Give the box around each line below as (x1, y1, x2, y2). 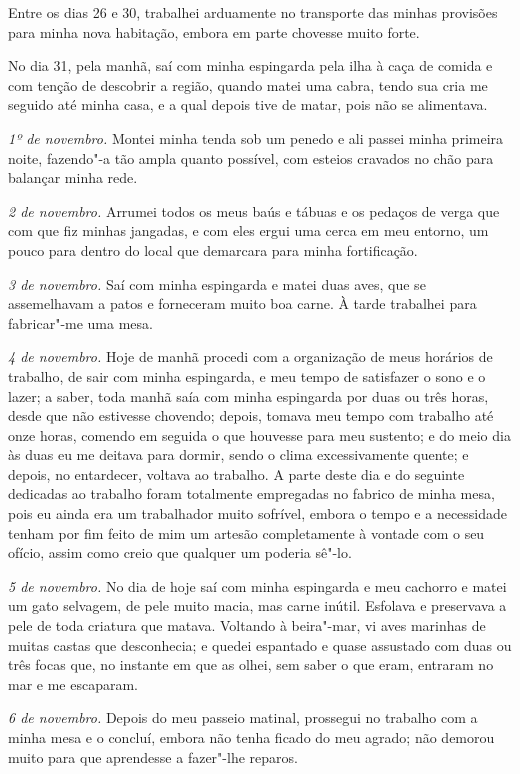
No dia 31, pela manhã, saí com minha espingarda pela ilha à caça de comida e (8, 55, 493, 76)
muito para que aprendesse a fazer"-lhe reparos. (8, 746, 298, 767)
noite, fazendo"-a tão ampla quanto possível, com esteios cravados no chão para (8, 147, 494, 168)
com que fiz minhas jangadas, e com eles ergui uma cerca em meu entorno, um (8, 220, 489, 241)
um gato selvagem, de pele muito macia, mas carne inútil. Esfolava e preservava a (8, 595, 507, 616)
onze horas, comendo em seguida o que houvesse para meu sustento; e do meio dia (8, 424, 511, 445)
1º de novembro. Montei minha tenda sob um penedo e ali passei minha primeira (8, 127, 504, 148)
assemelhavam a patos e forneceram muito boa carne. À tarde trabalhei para (8, 293, 477, 314)
